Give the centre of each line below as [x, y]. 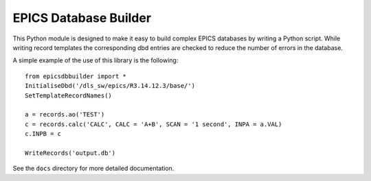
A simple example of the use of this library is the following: [95, 60]
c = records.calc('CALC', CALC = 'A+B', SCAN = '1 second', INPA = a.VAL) [154, 124]
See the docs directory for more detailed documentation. [93, 169]
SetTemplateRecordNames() [69, 95]
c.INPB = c [43, 134]
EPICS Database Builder [82, 18]
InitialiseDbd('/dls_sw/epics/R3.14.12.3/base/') [110, 86]
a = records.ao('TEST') [65, 114]
